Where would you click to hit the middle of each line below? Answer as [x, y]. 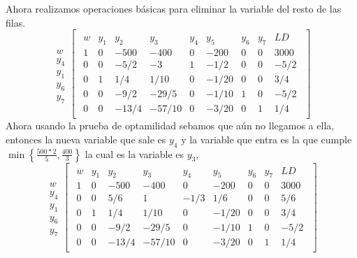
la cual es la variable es [134, 153]
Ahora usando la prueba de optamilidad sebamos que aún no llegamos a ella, [170, 126]
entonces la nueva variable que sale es [86, 139]
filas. [16, 22]
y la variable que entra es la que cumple [267, 139]
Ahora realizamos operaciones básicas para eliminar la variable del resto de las [174, 8]
